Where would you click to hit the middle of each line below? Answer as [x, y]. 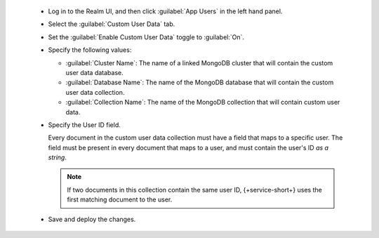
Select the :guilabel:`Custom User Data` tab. [112, 24]
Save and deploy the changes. [92, 219]
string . [57, 157]
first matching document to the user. [120, 199]
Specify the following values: [90, 50]
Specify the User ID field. [84, 125]
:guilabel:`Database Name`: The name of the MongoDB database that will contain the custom [200, 82]
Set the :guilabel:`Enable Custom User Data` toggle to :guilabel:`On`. [146, 37]
